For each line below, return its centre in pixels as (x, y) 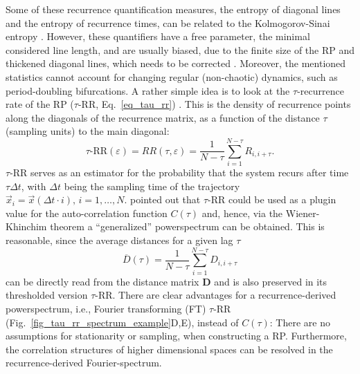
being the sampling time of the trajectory (152, 186)
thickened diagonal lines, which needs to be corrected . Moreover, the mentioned (176, 63)
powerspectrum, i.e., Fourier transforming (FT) (106, 308)
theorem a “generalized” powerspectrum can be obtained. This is (187, 226)
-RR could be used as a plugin (272, 199)
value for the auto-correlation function (87, 213)
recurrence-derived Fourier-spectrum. (84, 363)
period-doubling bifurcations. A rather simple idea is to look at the (148, 90)
